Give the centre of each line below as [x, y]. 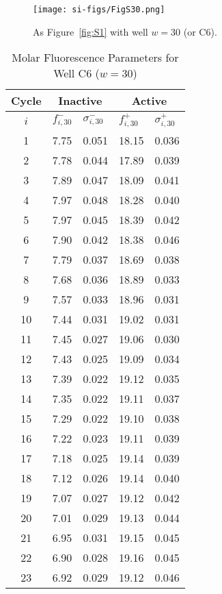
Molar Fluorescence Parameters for [95, 58]
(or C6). [200, 31]
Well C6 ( [77, 73]
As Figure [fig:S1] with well [91, 31]
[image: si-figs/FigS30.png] [99, 10]
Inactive [80, 101]
